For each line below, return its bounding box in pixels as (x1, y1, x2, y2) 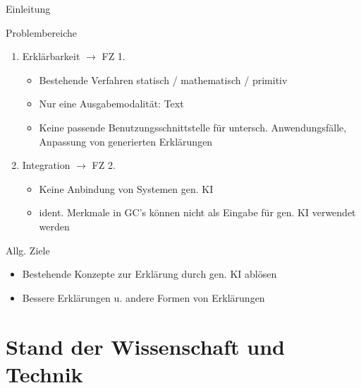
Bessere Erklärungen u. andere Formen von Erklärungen (22, 290, 265, 305)
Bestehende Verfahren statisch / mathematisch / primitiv (39, 72, 288, 87)
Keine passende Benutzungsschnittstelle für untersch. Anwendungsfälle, (39, 119, 347, 134)
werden (39, 218, 70, 233)
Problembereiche (6, 25, 77, 40)
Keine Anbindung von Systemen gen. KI (39, 181, 214, 196)
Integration (22, 158, 71, 172)
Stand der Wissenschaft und (6, 331, 285, 360)
